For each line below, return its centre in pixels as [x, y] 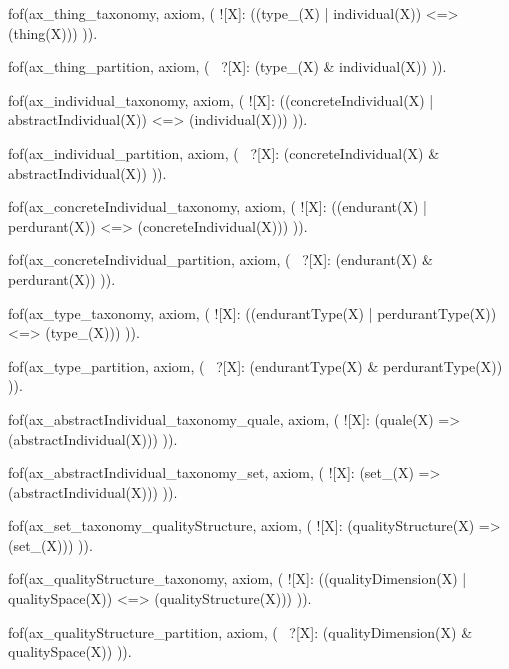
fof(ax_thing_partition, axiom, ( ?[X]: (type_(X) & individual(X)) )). [227, 66]
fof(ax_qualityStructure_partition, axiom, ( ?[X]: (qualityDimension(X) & [240, 631]
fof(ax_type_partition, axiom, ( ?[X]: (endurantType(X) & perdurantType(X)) [255, 365]
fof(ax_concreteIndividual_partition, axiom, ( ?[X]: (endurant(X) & [220, 259]
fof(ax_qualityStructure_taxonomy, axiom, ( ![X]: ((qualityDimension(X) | [237, 578]
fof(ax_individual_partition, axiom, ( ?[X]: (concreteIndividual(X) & [224, 152]
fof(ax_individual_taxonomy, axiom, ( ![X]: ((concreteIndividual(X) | [221, 99]
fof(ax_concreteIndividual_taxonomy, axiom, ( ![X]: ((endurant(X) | [217, 206]
